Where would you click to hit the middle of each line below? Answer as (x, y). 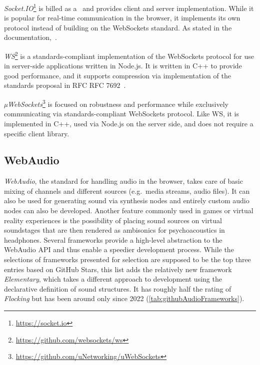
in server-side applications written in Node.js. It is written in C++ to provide (123, 66)
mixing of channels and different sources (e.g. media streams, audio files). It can (127, 190)
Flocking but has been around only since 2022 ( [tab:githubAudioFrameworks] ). (124, 298)
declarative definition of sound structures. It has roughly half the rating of (118, 288)
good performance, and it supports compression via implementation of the (117, 75)
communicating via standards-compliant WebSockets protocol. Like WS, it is (121, 114)
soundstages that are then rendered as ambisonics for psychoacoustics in (114, 230)
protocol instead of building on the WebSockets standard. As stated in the (118, 27)
